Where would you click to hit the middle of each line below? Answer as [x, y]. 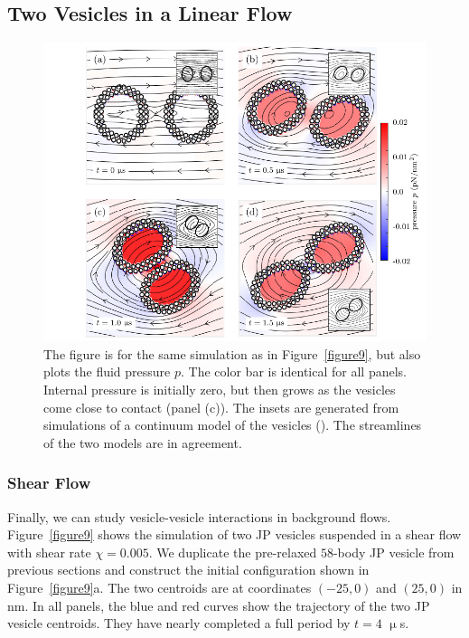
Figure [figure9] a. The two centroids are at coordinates [159, 588]
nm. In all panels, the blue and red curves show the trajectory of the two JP [219, 605]
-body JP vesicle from [394, 552]
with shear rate [49, 552]
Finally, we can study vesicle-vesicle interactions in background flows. [199, 516]
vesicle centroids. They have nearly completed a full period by [179, 623]
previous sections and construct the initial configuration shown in [188, 570]
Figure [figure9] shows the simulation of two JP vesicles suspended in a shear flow [234, 534]
